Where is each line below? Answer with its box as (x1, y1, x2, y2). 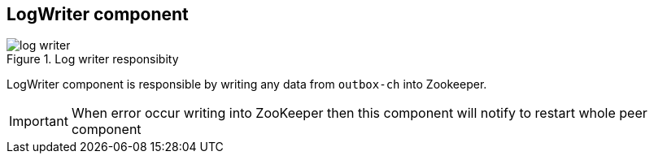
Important (9, 113, 68, 130)
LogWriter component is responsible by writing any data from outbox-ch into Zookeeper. (7, 77, 487, 92)
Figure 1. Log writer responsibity (7, 52, 179, 67)
